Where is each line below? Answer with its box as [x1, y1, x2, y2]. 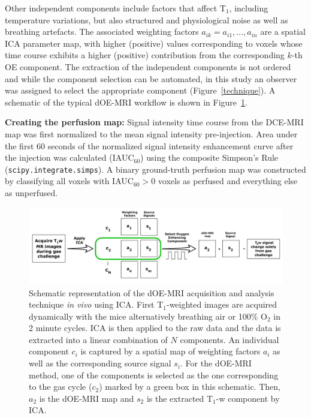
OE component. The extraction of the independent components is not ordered [5, 60, 291, 73]
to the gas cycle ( [29, 380, 92, 393]
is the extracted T [146, 392, 213, 404]
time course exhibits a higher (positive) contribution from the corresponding [5, 49, 285, 61]
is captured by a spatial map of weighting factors [80, 345, 261, 357]
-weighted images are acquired [166, 298, 277, 311]
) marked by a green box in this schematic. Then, [99, 380, 280, 393]
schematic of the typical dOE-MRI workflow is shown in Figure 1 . [5, 95, 247, 108]
